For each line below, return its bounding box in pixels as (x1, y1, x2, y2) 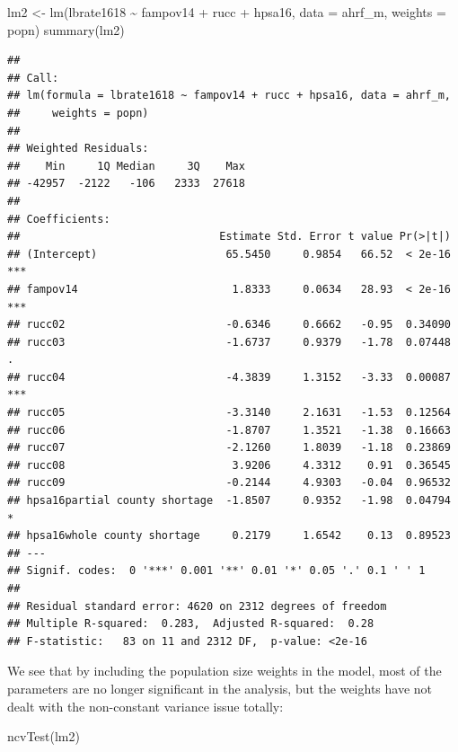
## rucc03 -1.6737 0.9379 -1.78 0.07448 (7, 335, 451, 349)
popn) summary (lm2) (7, 20, 125, 39)
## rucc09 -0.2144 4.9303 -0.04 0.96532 (7, 476, 451, 490)
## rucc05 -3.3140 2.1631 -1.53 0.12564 (7, 406, 451, 420)
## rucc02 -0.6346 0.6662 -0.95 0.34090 (7, 318, 451, 332)
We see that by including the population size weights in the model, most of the (7, 661, 442, 680)
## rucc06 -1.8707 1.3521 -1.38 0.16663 (7, 423, 451, 437)
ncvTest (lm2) (7, 727, 80, 746)
